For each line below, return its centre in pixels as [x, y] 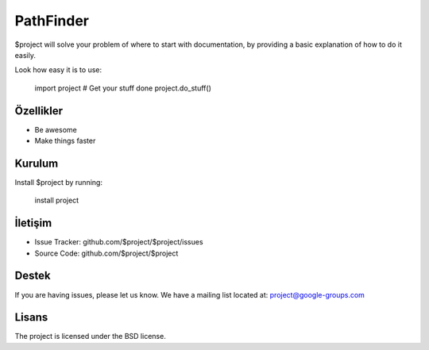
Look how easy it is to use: [58, 70]
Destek [33, 276]
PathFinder [52, 21]
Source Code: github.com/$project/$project [106, 253]
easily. [25, 55]
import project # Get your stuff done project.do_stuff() [123, 88]
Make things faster [65, 141]
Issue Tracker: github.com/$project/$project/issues [119, 242]
